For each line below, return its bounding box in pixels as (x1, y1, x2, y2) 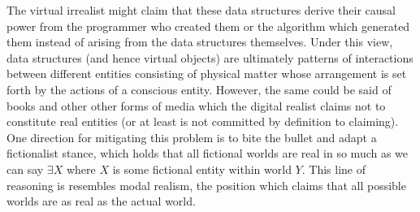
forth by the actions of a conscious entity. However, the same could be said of (6, 80, 392, 97)
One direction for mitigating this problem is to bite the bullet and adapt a (6, 128, 377, 145)
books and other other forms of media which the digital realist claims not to (6, 97, 386, 114)
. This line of (301, 160, 366, 177)
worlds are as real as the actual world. (6, 193, 196, 210)
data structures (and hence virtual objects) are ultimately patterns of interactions (6, 49, 414, 66)
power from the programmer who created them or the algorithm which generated (6, 17, 410, 34)
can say (6, 160, 44, 177)
